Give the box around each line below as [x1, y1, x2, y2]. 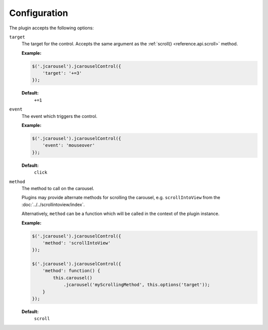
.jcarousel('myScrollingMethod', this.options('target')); [63, 282, 210, 288]
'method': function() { [42, 268, 100, 274]
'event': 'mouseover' [42, 142, 95, 148]
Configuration [9, 7, 68, 18]
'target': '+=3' [42, 70, 82, 76]
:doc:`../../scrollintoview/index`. [21, 202, 85, 208]
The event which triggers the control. [21, 113, 98, 119]
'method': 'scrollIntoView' [42, 240, 111, 246]
